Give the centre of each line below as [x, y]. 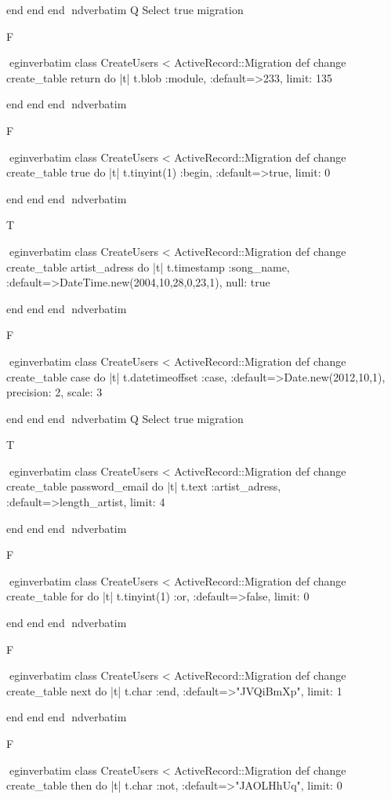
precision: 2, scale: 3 [54, 392]
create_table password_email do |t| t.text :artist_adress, [144, 486]
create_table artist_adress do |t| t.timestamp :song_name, [148, 266]
